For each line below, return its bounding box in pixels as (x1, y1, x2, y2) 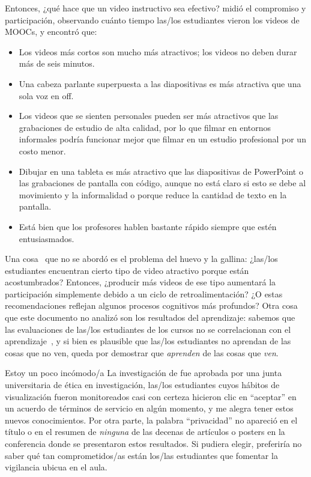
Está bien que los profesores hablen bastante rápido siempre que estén (19, 220, 277, 232)
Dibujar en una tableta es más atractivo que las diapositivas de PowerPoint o (19, 165, 303, 177)
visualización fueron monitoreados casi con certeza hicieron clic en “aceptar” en (5, 390, 297, 403)
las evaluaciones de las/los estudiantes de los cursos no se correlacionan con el (5, 323, 291, 335)
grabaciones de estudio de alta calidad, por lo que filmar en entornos (19, 121, 271, 133)
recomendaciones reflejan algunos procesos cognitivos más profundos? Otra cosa (5, 299, 298, 312)
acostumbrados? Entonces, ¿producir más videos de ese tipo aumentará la (5, 276, 276, 288)
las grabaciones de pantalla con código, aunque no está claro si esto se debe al (19, 177, 306, 189)
